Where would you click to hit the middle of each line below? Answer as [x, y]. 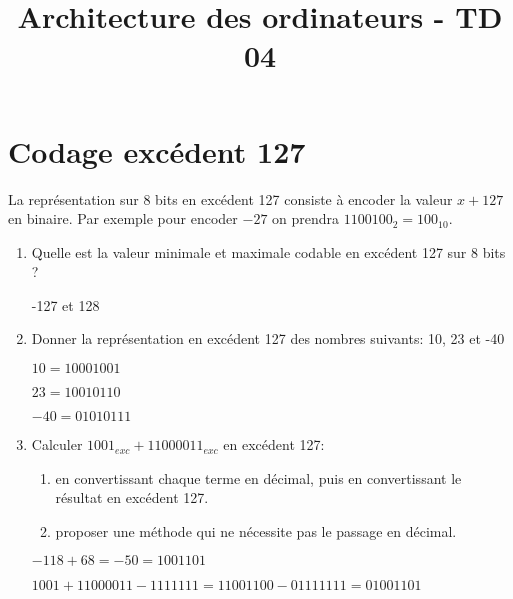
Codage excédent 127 [157, 150]
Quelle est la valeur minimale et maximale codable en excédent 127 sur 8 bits [268, 251]
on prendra [306, 218]
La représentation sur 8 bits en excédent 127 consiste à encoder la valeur [230, 198]
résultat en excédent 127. [132, 497]
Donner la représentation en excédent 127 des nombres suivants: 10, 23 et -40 [268, 338]
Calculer [57, 444]
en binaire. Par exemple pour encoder [123, 218]
